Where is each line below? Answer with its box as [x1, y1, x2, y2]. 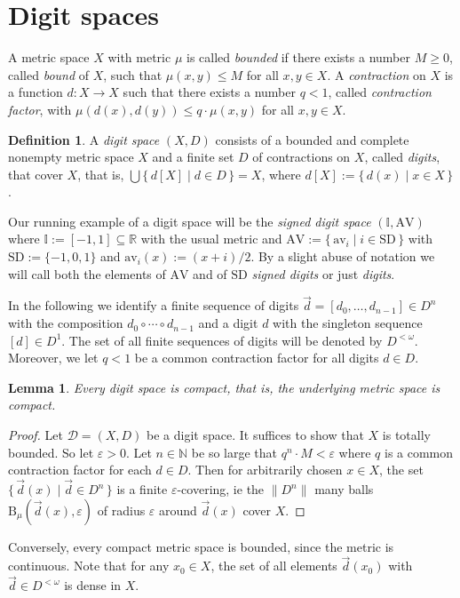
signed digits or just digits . [251, 264, 395, 283]
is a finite [116, 480, 168, 498]
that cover [8, 164, 63, 183]
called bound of [8, 65, 90, 84]
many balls [314, 480, 374, 498]
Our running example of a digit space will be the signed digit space [8, 211, 371, 230]
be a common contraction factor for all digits [134, 348, 379, 367]
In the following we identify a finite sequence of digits [8, 296, 299, 315]
